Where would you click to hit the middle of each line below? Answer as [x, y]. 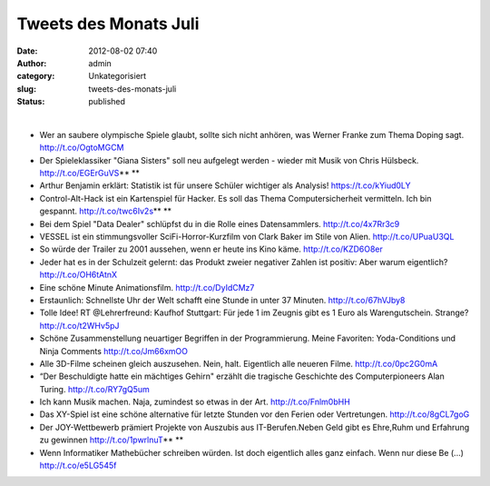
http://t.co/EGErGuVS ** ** [90, 174]
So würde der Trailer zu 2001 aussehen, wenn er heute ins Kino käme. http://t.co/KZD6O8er [211, 249]
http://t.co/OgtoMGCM [82, 148]
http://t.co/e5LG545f [78, 466]
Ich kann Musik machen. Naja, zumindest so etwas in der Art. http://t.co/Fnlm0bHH [195, 402]
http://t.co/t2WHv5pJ [79, 325]
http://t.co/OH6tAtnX [78, 275]
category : [36, 76]
